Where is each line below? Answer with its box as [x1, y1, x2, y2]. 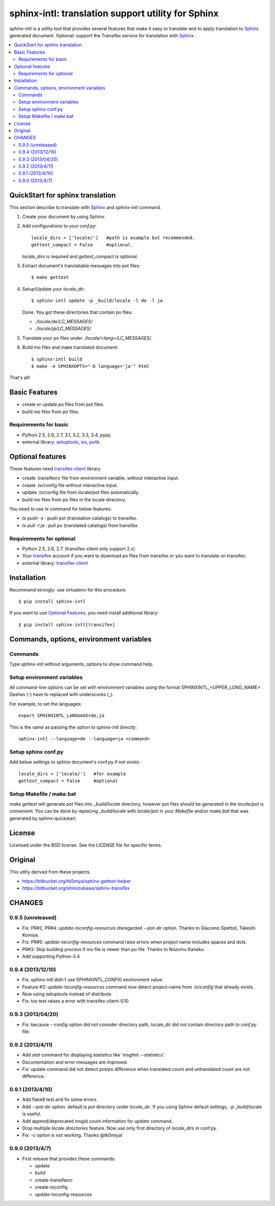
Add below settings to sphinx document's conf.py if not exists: [9, 759, 141, 765]
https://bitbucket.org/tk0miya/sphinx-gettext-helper [22, 878, 131, 884]
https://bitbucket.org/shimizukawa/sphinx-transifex [22, 885, 130, 891]
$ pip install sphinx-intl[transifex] [18, 622, 116, 627]
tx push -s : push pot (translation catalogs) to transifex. [22, 515, 137, 521]
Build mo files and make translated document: [22, 344, 119, 350]
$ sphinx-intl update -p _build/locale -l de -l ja [31, 298, 163, 303]
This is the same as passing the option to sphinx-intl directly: [9, 724, 137, 730]
